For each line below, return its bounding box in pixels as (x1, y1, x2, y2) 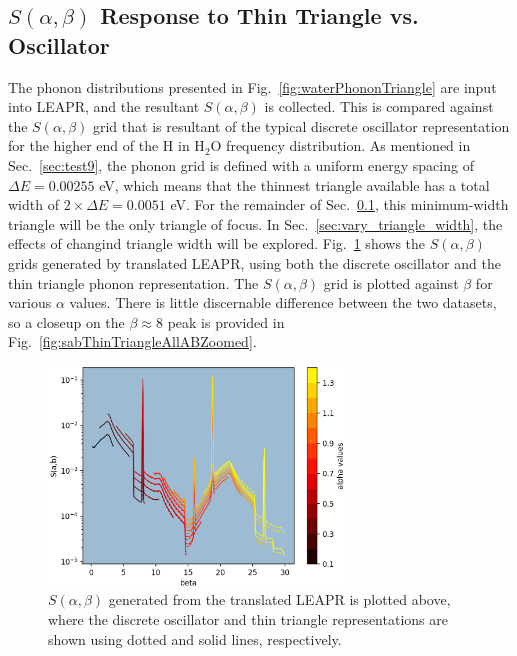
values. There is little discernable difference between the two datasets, (69, 292, 497, 313)
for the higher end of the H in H (8, 135, 205, 156)
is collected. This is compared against (264, 96, 494, 117)
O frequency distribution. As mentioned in (210, 135, 471, 156)
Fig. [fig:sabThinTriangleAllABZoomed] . (8, 331, 257, 352)
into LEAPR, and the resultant (8, 96, 200, 117)
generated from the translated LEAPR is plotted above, (108, 589, 451, 610)
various (8, 292, 52, 313)
